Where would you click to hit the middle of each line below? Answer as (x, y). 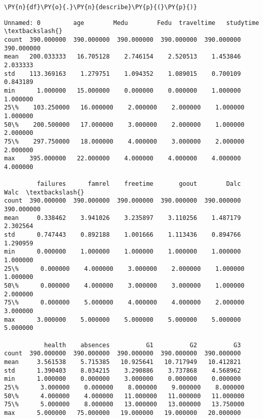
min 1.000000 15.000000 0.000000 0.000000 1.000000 (123, 90)
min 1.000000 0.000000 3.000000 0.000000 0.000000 (123, 379)
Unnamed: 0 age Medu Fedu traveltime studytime (132, 23)
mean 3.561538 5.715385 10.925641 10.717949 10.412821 (123, 362)
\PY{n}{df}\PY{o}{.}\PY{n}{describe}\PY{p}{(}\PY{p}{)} (101, 7)
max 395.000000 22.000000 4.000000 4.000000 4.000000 (123, 159)
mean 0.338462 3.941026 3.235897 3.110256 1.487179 (123, 218)
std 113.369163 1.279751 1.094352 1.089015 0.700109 (123, 74)
